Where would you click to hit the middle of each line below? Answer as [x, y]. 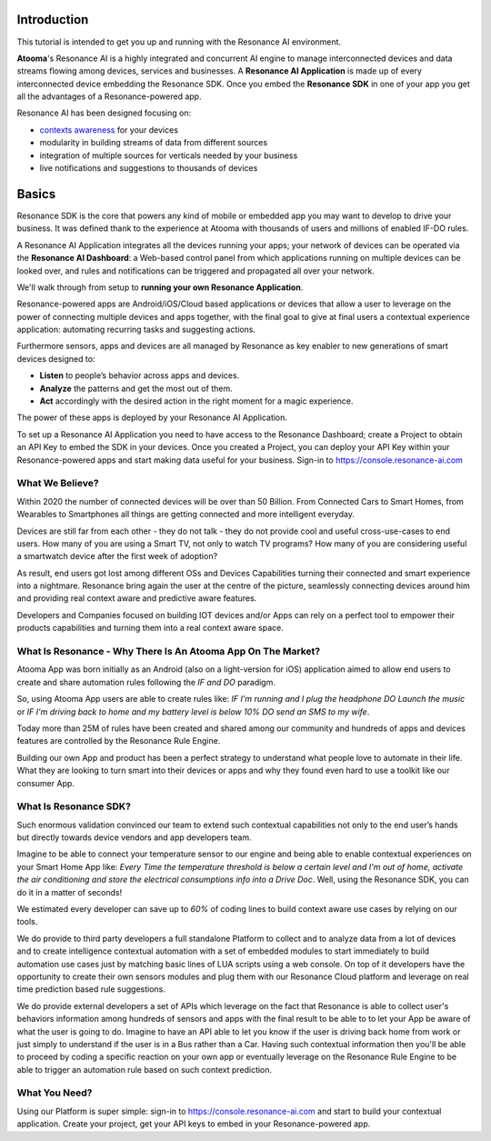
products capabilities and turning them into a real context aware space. [150, 628]
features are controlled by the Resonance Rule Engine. [119, 741]
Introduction [53, 20]
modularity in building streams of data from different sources [154, 143]
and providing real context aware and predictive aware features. [137, 598]
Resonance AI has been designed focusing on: [104, 113]
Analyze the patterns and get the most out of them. [136, 388]
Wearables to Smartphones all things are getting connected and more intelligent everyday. [185, 515]
